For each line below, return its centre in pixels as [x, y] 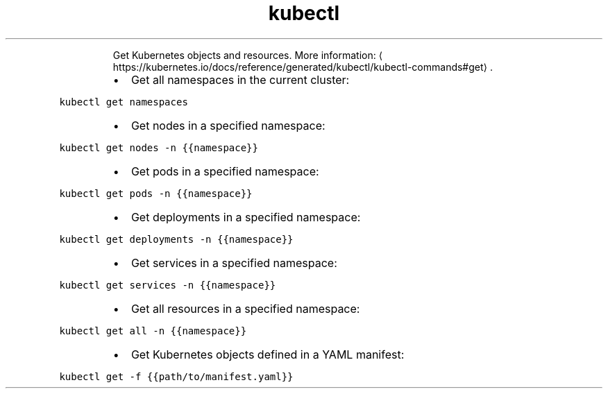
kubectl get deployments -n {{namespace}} [176, 239]
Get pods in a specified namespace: [225, 171]
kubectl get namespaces [124, 102]
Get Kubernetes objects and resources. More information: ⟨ [248, 55]
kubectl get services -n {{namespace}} [168, 285]
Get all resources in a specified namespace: [245, 308]
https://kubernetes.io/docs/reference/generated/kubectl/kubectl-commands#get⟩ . [303, 67]
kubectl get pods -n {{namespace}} [156, 193]
